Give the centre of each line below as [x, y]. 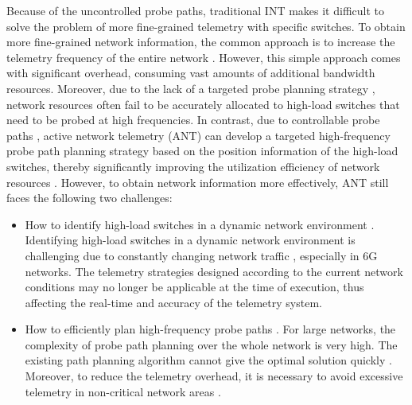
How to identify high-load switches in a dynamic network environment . [200, 224]
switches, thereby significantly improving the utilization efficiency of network [193, 166]
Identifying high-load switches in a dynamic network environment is [190, 240]
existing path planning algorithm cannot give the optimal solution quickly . [208, 360]
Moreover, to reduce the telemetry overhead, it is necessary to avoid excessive [214, 376]
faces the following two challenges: [89, 198]
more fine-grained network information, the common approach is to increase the [201, 42]
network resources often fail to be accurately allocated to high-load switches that [203, 104]
